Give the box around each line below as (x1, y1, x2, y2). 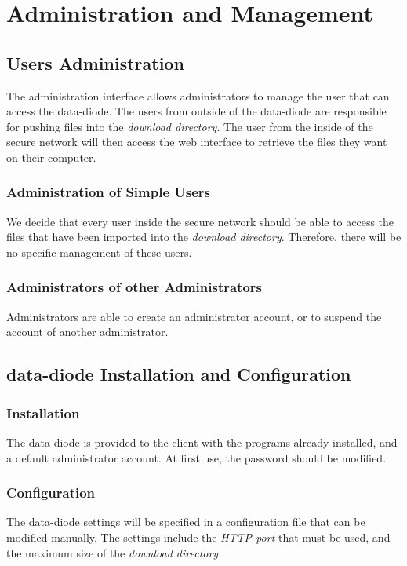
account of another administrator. (6, 323, 169, 340)
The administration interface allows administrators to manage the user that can (6, 87, 390, 104)
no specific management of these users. (6, 243, 192, 260)
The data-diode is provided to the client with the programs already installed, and (6, 433, 398, 450)
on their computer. (6, 148, 96, 165)
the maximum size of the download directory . (6, 544, 222, 561)
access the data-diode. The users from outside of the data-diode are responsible (6, 103, 387, 119)
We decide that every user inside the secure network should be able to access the (6, 213, 394, 229)
